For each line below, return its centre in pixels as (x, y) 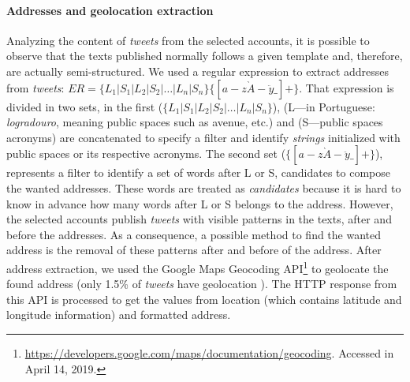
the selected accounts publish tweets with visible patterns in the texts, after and (199, 219)
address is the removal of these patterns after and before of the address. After (194, 250)
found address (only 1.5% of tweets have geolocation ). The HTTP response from (202, 284)
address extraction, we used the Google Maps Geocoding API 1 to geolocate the (198, 267)
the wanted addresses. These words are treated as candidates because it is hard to (204, 187)
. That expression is (347, 87)
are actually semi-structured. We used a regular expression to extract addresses (198, 71)
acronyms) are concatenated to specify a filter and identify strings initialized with (203, 137)
